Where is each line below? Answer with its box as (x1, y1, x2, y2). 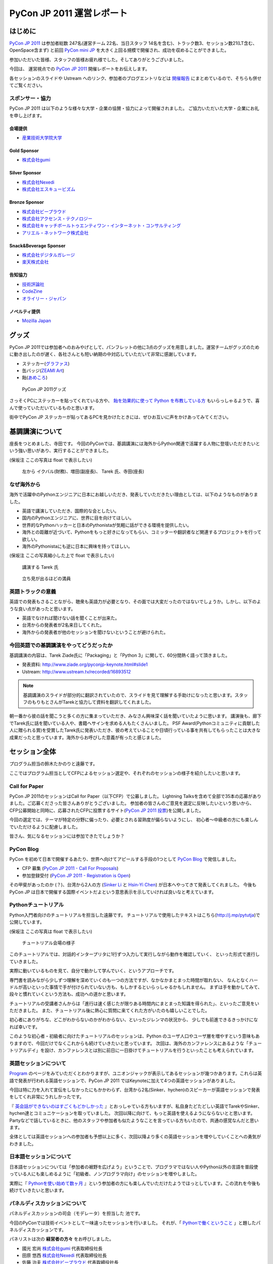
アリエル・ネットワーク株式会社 (22, 230, 88, 236)
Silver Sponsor (9, 170, 41, 176)
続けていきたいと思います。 (9, 1187, 67, 1193)
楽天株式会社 (22, 259, 49, 265)
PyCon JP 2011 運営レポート (9, 8, 128, 19)
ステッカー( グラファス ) (22, 360, 70, 367)
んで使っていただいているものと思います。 (9, 404, 97, 411)
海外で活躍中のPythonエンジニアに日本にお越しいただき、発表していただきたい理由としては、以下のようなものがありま (9, 491, 258, 498)
